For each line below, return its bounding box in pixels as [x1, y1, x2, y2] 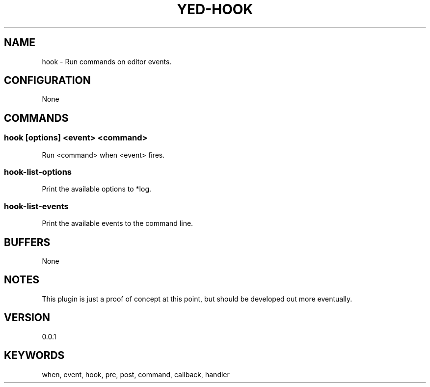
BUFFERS [4, 236, 51, 249]
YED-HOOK [177, 1, 253, 18]
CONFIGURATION [4, 74, 91, 87]
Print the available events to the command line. [42, 219, 193, 228]
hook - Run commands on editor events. [42, 57, 172, 66]
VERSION [4, 311, 51, 324]
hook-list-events [4, 201, 69, 211]
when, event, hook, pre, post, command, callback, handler [42, 370, 230, 379]
